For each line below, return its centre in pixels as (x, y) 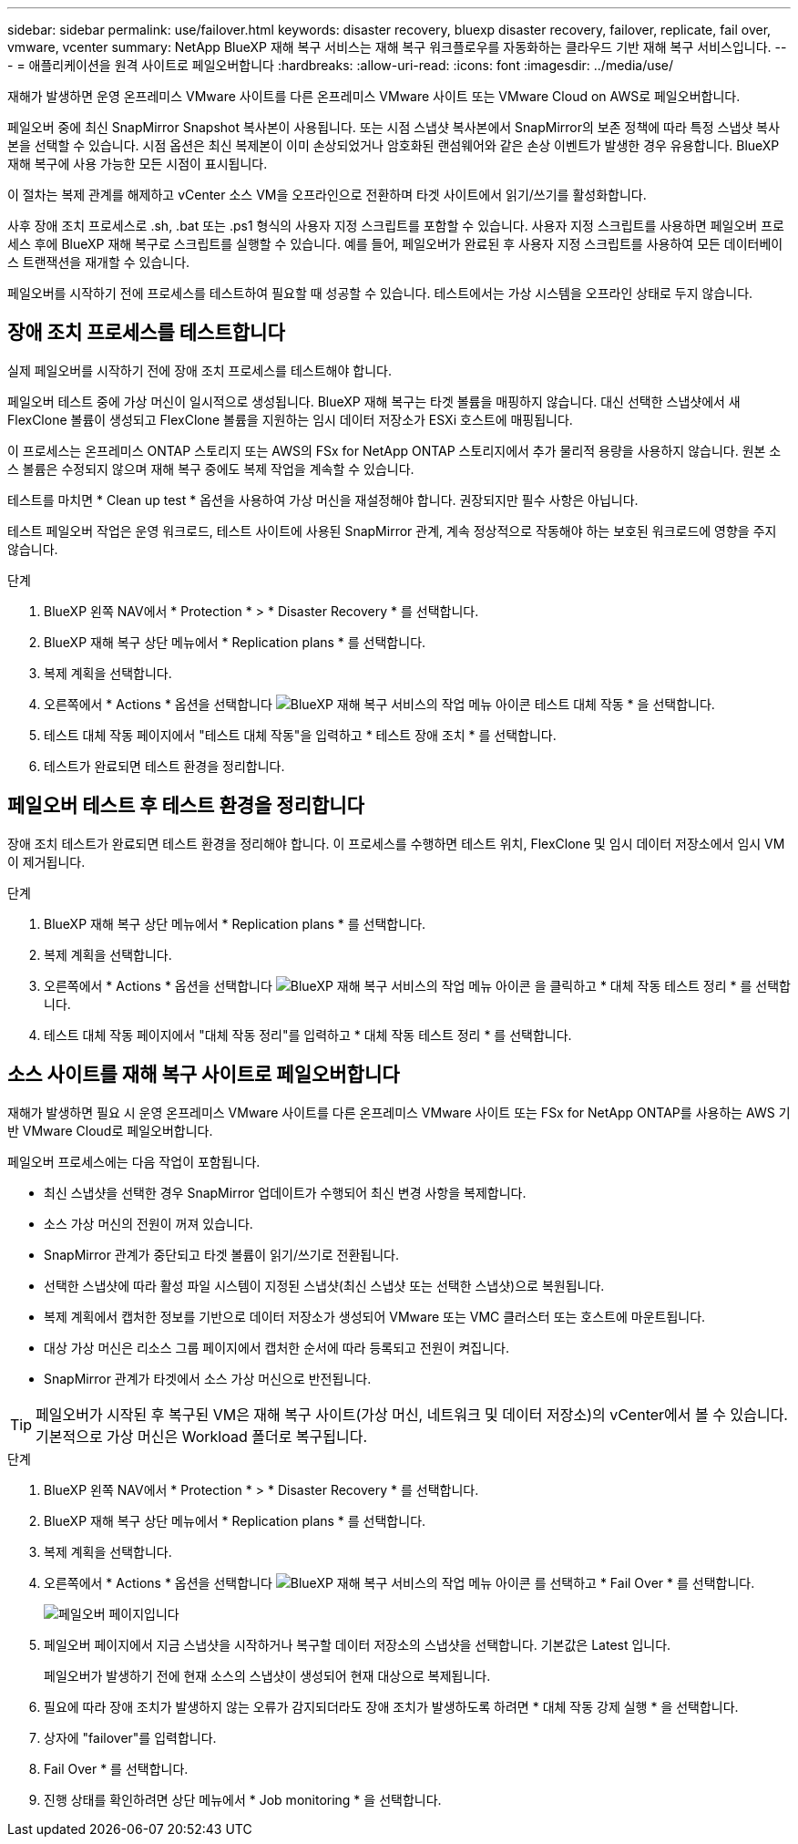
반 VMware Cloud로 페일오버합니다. (110, 1130)
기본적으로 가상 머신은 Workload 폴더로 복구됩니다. (202, 1436)
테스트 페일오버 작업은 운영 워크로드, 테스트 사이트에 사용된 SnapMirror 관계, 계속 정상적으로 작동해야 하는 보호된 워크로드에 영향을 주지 (392, 531)
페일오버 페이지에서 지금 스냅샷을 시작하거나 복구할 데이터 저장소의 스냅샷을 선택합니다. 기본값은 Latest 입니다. (358, 1644)
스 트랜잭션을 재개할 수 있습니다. (99, 262)
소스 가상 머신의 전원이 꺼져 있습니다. (148, 1223)
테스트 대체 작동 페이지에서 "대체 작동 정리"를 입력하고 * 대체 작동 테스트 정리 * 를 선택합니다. (308, 1035)
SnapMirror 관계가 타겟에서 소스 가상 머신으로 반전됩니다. (208, 1378)
